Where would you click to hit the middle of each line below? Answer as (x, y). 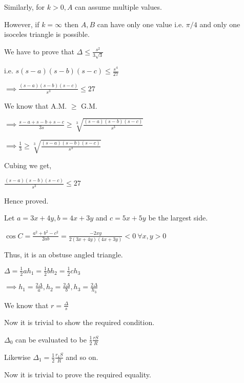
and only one (220, 24)
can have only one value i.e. (140, 24)
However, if (22, 24)
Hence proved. (26, 200)
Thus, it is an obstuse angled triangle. (64, 254)
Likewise (17, 357)
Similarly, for (25, 7)
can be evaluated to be (51, 339)
